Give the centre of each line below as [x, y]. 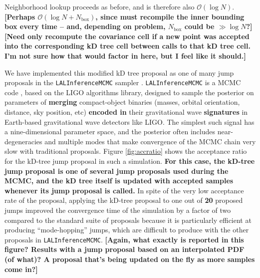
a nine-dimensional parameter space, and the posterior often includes [110, 131]
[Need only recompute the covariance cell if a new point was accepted [127, 36]
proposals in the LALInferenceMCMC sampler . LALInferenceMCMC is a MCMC [123, 82]
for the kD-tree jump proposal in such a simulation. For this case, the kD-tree [130, 161]
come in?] [21, 269]
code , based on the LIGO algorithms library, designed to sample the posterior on [129, 92]
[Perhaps [20, 16]
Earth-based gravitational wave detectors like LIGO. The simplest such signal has [130, 121]
